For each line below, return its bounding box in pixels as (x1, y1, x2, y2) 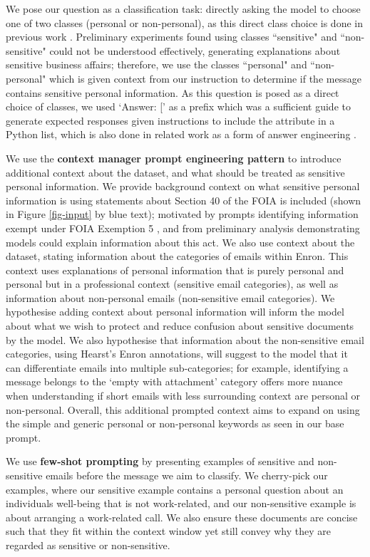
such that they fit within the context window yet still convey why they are (6, 524, 331, 538)
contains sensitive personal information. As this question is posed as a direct (6, 85, 339, 100)
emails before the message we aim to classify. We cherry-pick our (46, 468, 328, 482)
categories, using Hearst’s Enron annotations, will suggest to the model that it (6, 346, 348, 361)
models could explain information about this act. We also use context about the (6, 234, 355, 249)
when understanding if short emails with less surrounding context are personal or (6, 388, 361, 403)
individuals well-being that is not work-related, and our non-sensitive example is (6, 496, 356, 511)
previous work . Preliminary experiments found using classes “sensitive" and (6, 29, 337, 44)
